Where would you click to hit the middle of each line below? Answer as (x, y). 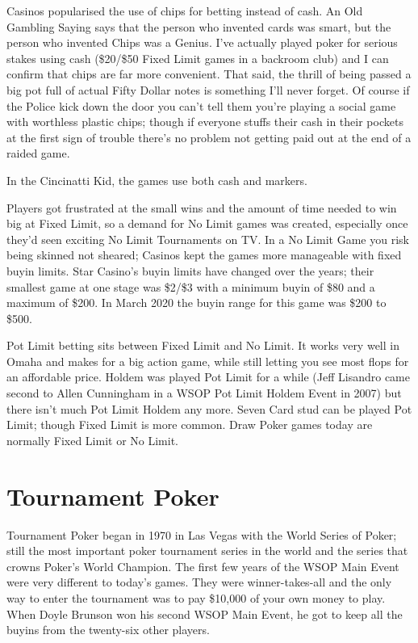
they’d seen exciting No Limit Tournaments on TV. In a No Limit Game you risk (208, 239)
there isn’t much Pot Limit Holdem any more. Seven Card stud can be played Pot (209, 408)
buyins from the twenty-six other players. (108, 630)
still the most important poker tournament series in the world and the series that (207, 551)
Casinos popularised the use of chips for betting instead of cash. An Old (185, 11)
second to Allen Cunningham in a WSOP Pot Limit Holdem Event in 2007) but (204, 393)
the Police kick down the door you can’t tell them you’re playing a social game (201, 105)
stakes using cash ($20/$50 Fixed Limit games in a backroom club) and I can (198, 58)
